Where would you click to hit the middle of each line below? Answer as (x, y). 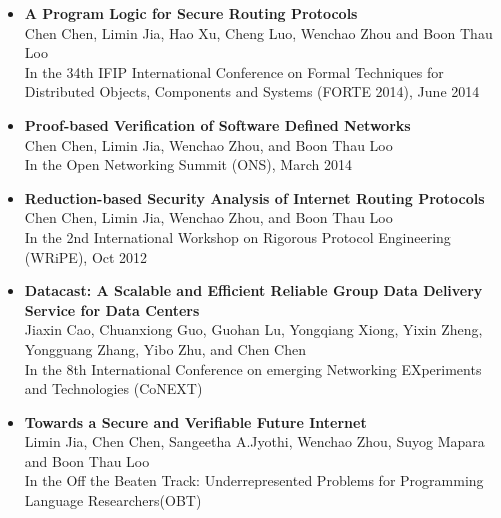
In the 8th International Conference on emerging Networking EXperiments (253, 368)
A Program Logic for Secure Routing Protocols (191, 13)
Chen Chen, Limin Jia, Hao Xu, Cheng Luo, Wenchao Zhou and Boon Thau (258, 32)
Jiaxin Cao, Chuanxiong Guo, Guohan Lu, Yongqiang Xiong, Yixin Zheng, (253, 329)
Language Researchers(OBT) (113, 500)
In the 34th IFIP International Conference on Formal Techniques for (234, 71)
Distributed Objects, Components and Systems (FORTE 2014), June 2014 (252, 91)
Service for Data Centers (112, 309)
